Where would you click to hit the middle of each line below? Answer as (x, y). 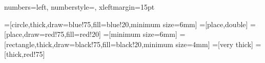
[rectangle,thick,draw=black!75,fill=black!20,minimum (89, 44)
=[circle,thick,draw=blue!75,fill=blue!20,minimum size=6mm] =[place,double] (126, 24)
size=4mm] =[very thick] (214, 44)
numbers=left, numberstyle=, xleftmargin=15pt (79, 7)
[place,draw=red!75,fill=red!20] (53, 34)
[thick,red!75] (25, 54)
